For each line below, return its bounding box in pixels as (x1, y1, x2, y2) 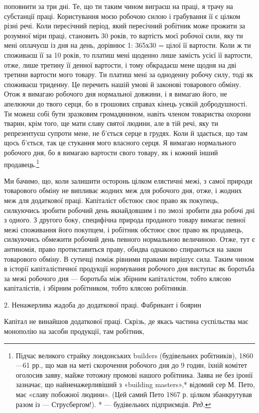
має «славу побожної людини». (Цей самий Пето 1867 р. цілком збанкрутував (15, 389, 252, 400)
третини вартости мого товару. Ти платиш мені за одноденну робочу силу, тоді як (4, 69, 254, 80)
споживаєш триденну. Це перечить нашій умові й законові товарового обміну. (4, 79, 241, 89)
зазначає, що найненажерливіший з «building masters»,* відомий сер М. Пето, (15, 379, 255, 390)
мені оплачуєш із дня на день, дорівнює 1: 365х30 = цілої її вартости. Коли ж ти (4, 40, 251, 50)
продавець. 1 (4, 157, 39, 169)
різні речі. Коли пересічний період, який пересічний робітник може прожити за (4, 20, 246, 31)
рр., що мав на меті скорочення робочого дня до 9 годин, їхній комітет (32, 360, 248, 370)
